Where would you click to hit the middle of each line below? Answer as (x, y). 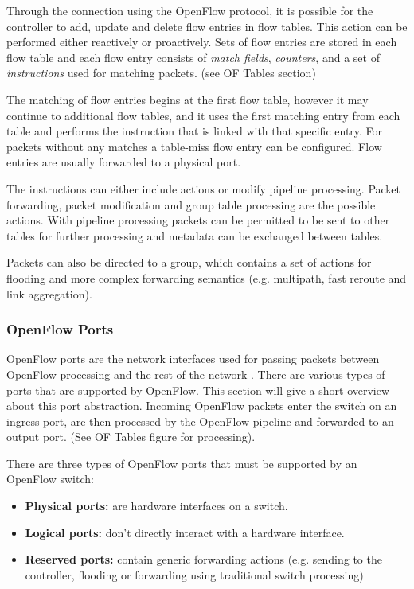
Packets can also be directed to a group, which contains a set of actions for (189, 262)
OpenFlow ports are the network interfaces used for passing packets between (193, 359)
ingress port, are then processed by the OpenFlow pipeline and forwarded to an (200, 421)
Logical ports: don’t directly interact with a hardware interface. (185, 532)
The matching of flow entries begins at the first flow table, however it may (187, 99)
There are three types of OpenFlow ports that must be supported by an (182, 463)
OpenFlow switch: (50, 479)
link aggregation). (49, 293)
